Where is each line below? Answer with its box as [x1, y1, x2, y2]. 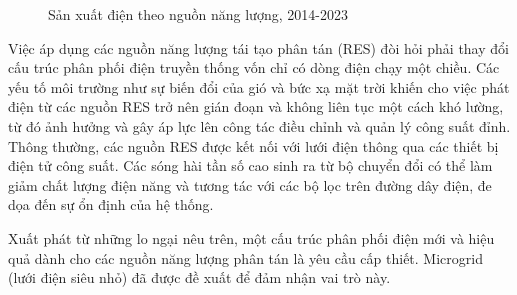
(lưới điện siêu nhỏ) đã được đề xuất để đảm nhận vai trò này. [8, 267, 391, 288]
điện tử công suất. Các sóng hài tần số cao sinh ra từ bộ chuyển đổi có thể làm [8, 155, 493, 176]
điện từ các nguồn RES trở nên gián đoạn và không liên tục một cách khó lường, [8, 96, 504, 117]
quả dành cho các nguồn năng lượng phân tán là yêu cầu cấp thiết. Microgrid [8, 247, 483, 268]
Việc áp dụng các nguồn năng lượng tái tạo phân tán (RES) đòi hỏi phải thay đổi [8, 37, 509, 58]
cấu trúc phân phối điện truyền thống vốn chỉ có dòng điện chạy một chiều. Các [8, 57, 500, 78]
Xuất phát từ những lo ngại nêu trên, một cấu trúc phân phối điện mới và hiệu [8, 227, 495, 248]
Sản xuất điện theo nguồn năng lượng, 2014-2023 [48, 4, 348, 24]
